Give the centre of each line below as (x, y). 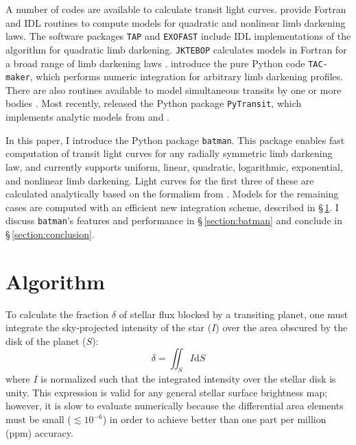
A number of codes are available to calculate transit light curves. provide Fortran (176, 9)
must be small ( (38, 419)
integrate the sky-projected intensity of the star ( (109, 327)
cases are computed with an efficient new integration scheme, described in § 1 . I (172, 207)
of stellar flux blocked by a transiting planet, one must (234, 314)
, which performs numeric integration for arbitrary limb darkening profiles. (187, 76)
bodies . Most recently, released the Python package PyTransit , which (154, 103)
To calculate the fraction (57, 314)
